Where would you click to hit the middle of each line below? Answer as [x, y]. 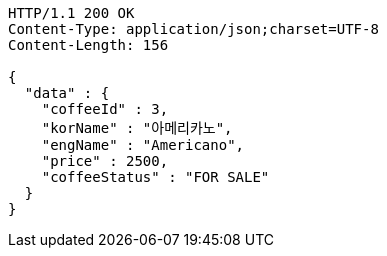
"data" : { [67, 93]
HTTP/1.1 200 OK [71, 13]
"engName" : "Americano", [143, 145]
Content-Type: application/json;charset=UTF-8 [193, 29]
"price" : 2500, [105, 161]
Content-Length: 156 [88, 45]
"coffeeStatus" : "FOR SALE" [155, 177]
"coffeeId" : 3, [105, 109]
